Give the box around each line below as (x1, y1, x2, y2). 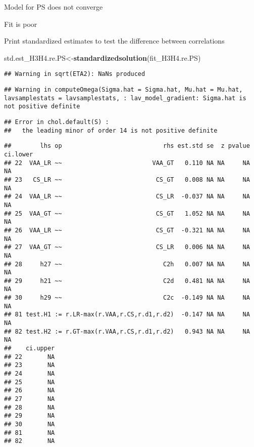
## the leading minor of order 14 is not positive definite (4, 127, 218, 134)
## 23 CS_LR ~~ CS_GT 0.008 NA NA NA (4, 176, 250, 183)
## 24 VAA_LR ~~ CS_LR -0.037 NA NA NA (4, 193, 250, 200)
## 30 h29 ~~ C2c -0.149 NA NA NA (4, 294, 250, 302)
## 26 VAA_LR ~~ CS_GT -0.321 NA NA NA (4, 226, 250, 234)
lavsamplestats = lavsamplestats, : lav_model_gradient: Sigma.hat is (4, 94, 246, 102)
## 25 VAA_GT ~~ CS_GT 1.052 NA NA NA (4, 210, 250, 217)
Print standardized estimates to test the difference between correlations (4, 35, 225, 46)
